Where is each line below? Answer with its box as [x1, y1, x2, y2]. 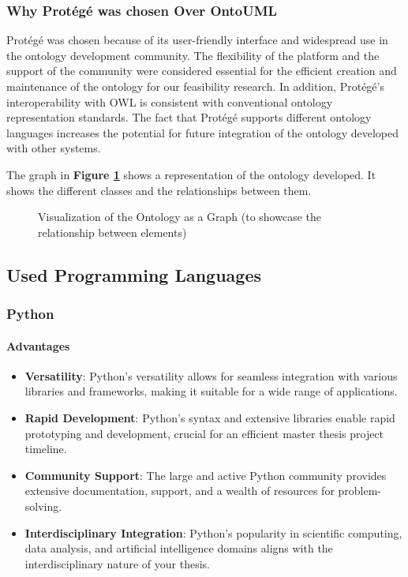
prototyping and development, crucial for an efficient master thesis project [24, 425, 384, 441]
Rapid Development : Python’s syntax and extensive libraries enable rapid [24, 409, 395, 425]
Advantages [6, 337, 70, 354]
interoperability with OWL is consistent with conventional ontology [6, 93, 333, 110]
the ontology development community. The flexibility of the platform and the [6, 47, 380, 63]
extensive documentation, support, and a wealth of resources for [24, 482, 335, 499]
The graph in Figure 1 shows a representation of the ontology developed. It [6, 166, 376, 182]
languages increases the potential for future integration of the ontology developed [6, 124, 399, 141]
